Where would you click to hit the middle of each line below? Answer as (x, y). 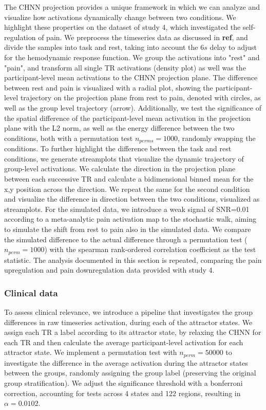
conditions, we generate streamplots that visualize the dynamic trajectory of (124, 158)
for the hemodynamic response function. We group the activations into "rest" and (132, 57)
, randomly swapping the (216, 138)
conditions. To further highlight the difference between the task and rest (118, 148)
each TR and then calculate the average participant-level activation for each (124, 342)
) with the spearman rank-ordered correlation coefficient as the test (150, 249)
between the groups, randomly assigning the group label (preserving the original (130, 373)
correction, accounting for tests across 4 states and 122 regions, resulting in (122, 393)
